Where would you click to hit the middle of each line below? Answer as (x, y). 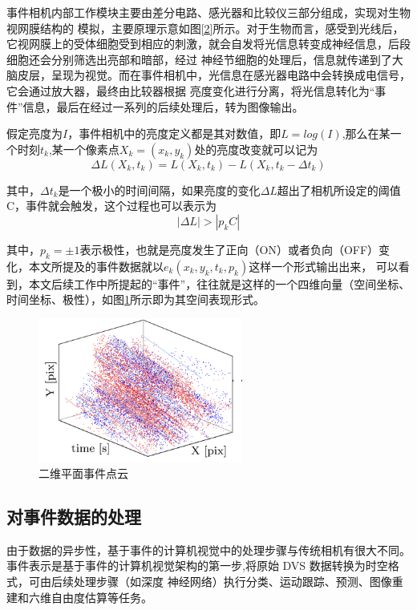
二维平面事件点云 (83, 473)
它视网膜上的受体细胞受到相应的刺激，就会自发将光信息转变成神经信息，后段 (208, 44)
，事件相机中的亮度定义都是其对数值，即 (174, 133)
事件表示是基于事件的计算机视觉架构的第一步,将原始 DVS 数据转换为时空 (197, 566)
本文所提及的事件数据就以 (96, 266)
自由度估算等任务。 (101, 597)
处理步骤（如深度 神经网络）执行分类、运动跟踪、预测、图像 (233, 582)
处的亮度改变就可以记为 (256, 149)
